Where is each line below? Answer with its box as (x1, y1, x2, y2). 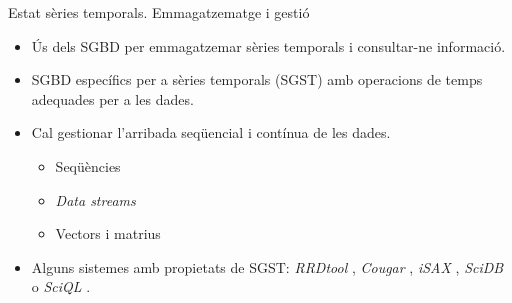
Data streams (55, 189, 136, 210)
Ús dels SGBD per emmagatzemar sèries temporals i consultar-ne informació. (31, 35, 506, 56)
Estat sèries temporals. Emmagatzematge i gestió (8, 2, 310, 22)
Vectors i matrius (55, 223, 161, 244)
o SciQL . (31, 276, 91, 297)
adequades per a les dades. (31, 88, 194, 109)
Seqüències (55, 155, 121, 176)
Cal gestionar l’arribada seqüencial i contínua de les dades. (31, 122, 391, 143)
